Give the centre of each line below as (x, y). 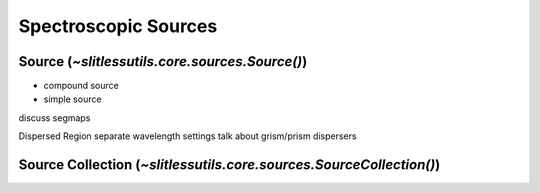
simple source (72, 99)
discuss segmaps (54, 117)
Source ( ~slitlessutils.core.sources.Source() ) (163, 61)
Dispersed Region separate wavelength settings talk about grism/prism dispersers (187, 136)
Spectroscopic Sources (118, 26)
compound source (81, 86)
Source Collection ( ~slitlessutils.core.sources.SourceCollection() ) (229, 165)
